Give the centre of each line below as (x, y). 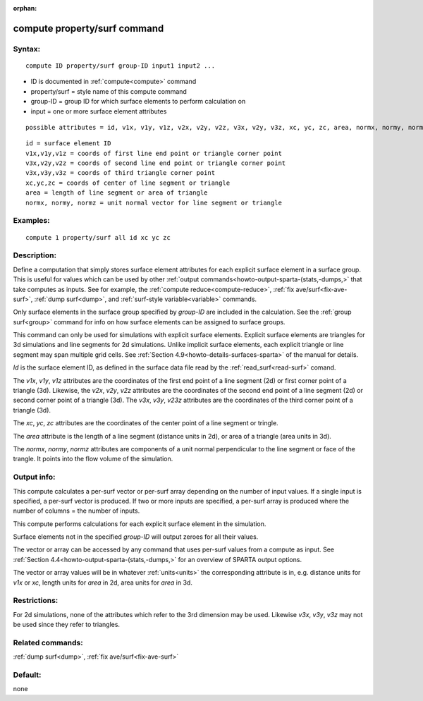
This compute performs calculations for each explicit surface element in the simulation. (140, 524)
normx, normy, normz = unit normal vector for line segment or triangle (154, 202)
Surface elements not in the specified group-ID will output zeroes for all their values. (136, 537)
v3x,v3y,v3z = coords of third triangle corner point (120, 173)
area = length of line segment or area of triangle (117, 193)
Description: (35, 255)
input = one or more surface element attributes (99, 111)
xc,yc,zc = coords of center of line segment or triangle (128, 183)
